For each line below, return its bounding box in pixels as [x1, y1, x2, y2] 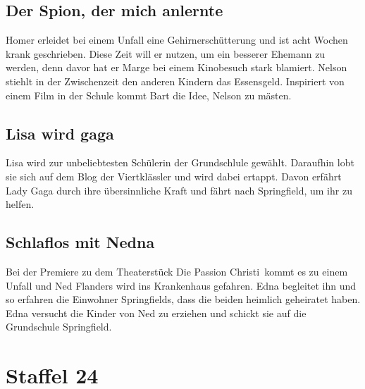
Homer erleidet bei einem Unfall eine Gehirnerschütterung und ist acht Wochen [6, 32, 348, 47]
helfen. [6, 197, 35, 211]
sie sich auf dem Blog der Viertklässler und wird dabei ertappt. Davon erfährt [6, 168, 342, 183]
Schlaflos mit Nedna [6, 231, 155, 253]
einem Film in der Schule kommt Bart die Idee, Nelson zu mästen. [6, 87, 292, 102]
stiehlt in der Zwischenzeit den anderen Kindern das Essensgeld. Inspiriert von [6, 73, 345, 88]
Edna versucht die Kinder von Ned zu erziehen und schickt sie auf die [6, 305, 307, 320]
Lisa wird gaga [6, 122, 114, 144]
